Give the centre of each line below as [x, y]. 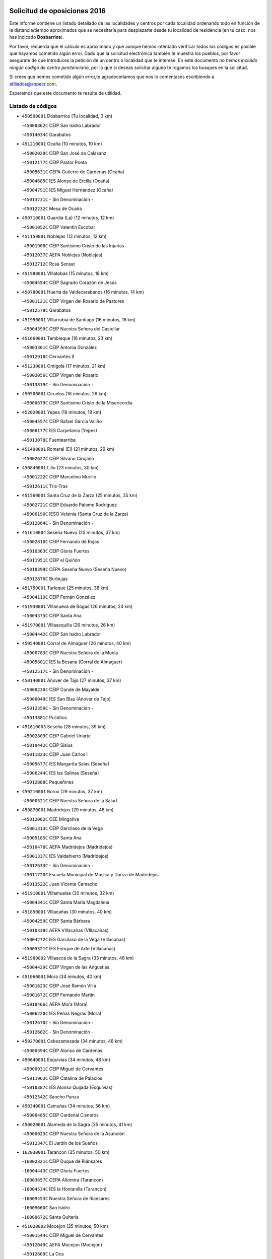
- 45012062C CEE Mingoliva [50, 819]
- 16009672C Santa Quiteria [50, 1217]
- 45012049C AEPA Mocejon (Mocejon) [62, 1244]
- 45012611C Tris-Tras [45, 486]
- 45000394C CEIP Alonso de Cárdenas [62, 1051]
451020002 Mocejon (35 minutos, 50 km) [65, 1226]
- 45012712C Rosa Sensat [48, 264]
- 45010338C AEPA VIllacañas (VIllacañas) [65, 930]
